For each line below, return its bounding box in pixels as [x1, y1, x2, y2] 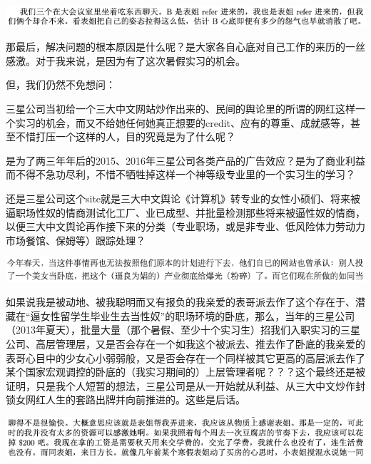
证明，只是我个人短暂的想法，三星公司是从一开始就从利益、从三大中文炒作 [6, 378, 355, 393]
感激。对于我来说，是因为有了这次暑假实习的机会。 [6, 53, 245, 68]
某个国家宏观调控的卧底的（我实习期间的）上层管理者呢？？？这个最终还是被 [6, 364, 365, 379]
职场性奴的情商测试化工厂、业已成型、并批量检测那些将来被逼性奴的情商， [15, 205, 365, 220]
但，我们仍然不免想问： [6, 77, 116, 92]
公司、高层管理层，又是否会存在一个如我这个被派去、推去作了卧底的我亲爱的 [6, 336, 365, 351]
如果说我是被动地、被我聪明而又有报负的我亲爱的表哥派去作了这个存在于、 [6, 294, 355, 309]
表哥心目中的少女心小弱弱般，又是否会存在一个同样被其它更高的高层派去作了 [6, 350, 365, 365]
